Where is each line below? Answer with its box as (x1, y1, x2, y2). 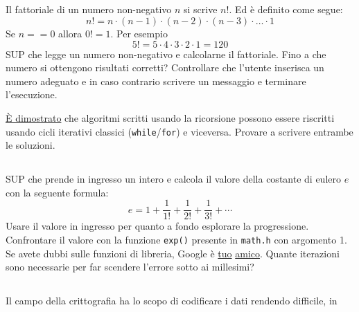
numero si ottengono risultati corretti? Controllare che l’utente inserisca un (6, 60, 324, 75)
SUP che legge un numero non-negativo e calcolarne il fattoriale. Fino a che (6, 46, 326, 61)
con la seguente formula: (6, 185, 109, 199)
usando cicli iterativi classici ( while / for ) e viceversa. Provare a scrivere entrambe (6, 124, 353, 138)
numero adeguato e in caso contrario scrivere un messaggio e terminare (6, 73, 306, 88)
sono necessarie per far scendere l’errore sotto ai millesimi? (6, 259, 254, 274)
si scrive (184, 2, 218, 17)
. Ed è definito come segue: (229, 2, 343, 17)
